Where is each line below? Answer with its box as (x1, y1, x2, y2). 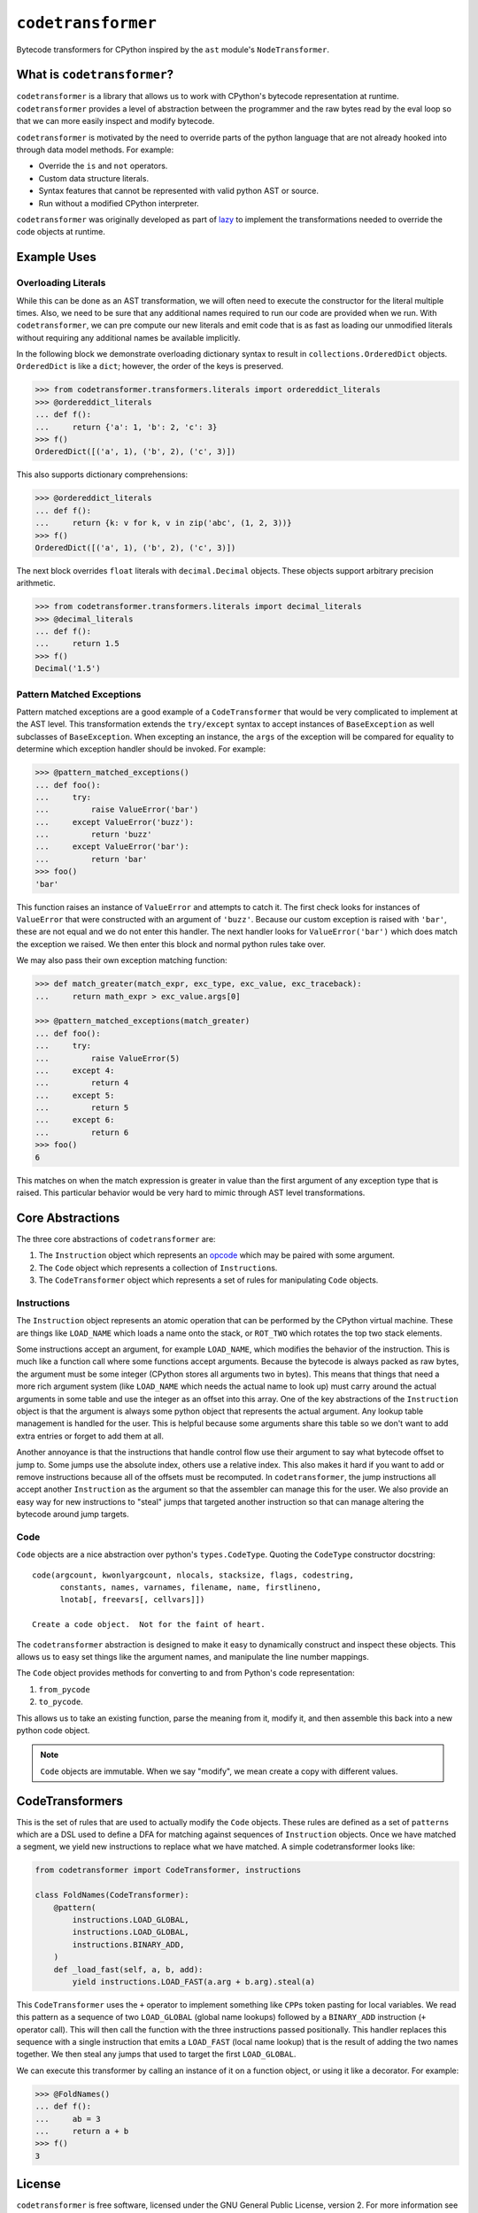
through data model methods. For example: (16, 144, 174, 155)
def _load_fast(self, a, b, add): (53, 1964, 204, 1974)
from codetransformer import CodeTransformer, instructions (35, 1865, 302, 1876)
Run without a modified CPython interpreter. (38, 197, 199, 208)
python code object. (16, 1724, 90, 1735)
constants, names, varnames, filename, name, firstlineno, (59, 1583, 322, 1592)
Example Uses (16, 250, 97, 265)
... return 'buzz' (35, 829, 152, 840)
